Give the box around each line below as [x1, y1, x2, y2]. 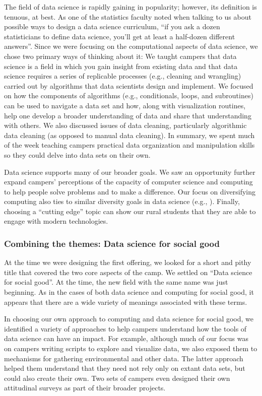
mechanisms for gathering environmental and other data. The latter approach [4, 353, 243, 363]
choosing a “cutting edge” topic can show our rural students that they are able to [4, 206, 256, 216]
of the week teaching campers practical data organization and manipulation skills [4, 140, 255, 150]
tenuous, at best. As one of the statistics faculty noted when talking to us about [4, 11, 251, 22]
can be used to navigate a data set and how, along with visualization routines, [4, 100, 246, 110]
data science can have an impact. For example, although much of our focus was [4, 333, 249, 344]
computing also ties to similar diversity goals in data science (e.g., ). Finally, [4, 196, 240, 207]
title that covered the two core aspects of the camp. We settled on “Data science [4, 267, 252, 277]
